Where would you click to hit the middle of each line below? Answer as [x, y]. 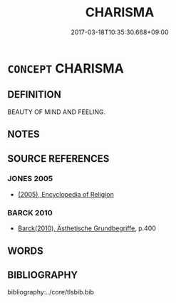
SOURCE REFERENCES [58, 159]
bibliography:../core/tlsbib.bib [51, 292]
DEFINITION [35, 94]
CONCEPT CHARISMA [66, 68]
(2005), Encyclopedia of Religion [66, 194]
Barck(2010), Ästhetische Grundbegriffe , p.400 [87, 228]
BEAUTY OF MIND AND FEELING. [57, 112]
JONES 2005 [30, 179]
